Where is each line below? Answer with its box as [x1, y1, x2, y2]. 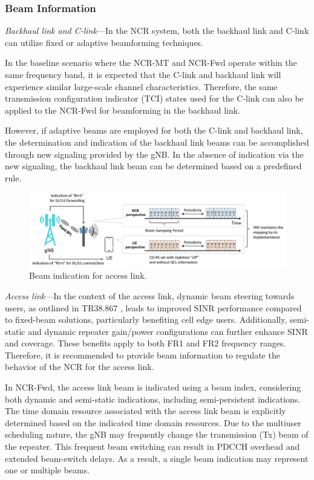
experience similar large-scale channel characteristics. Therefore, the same [5, 80, 278, 92]
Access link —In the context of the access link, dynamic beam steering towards [5, 289, 295, 302]
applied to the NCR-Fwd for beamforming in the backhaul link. [5, 103, 241, 116]
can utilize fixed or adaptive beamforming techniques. [5, 36, 204, 48]
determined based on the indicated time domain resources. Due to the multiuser [5, 416, 301, 429]
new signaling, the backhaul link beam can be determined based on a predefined [5, 160, 302, 172]
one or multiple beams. [5, 464, 90, 476]
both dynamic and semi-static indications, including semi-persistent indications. [5, 392, 301, 405]
